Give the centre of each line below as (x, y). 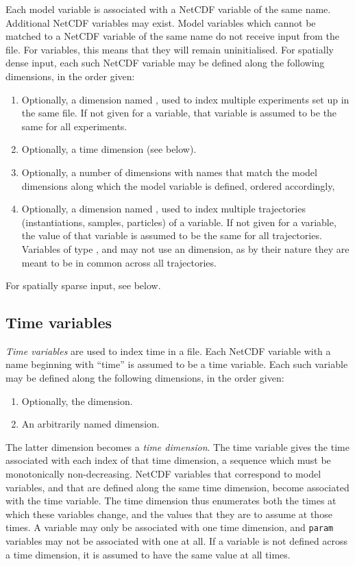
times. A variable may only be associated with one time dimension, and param (170, 527)
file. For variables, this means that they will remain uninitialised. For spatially (170, 49)
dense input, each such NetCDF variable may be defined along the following (165, 63)
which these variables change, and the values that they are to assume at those (169, 514)
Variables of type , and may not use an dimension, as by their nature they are (185, 248)
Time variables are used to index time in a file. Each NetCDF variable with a (168, 350)
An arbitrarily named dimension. (90, 424)
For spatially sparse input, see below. (83, 285)
